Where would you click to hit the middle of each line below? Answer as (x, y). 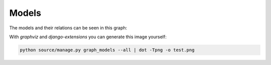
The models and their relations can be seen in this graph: (68, 28)
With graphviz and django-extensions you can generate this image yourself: (88, 37)
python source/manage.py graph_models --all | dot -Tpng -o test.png (107, 50)
